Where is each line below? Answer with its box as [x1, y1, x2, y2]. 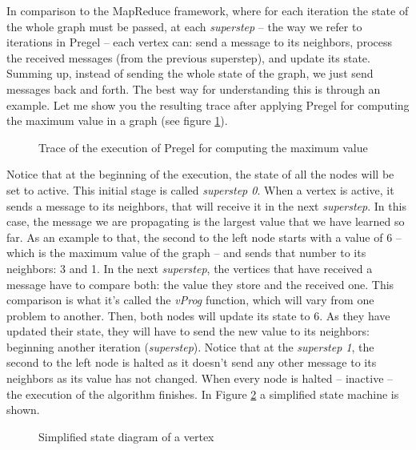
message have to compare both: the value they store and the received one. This [6, 275, 394, 292]
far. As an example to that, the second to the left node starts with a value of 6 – [6, 228, 402, 245]
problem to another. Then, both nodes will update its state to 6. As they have [6, 307, 390, 323]
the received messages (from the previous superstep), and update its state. [6, 49, 370, 66]
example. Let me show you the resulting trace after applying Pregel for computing [6, 96, 410, 113]
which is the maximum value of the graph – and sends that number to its [6, 244, 366, 261]
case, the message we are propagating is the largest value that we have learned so [6, 213, 405, 230]
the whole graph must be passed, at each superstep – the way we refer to [6, 18, 362, 34]
